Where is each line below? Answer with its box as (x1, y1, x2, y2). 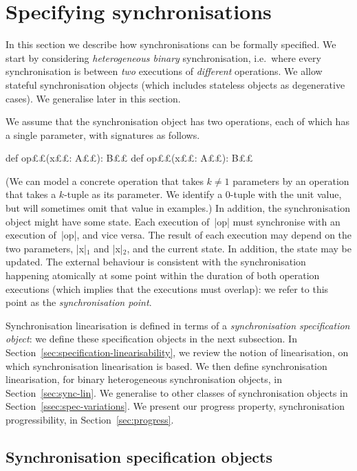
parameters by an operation (232, 173, 349, 188)
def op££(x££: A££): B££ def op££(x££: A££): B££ (6, 151, 253, 165)
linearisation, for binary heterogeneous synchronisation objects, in (6, 372, 282, 386)
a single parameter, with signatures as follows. (6, 127, 200, 142)
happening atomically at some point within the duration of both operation (6, 268, 320, 283)
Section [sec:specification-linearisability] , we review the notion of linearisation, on (6, 345, 349, 359)
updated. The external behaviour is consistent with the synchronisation (6, 254, 306, 269)
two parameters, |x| (6, 241, 87, 255)
